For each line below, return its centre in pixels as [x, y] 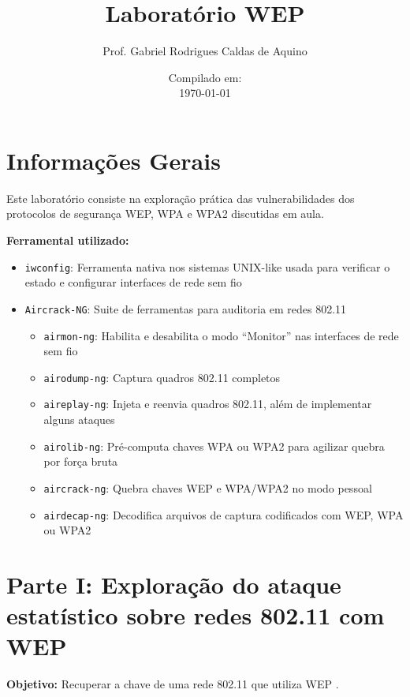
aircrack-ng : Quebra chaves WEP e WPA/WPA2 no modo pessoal [208, 487]
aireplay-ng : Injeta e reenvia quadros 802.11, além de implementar [208, 404]
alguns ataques [79, 420]
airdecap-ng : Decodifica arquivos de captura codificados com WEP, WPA [224, 514]
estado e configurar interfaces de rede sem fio [133, 282]
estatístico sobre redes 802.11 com [196, 615]
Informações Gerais [114, 160]
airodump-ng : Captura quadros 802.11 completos [162, 377]
